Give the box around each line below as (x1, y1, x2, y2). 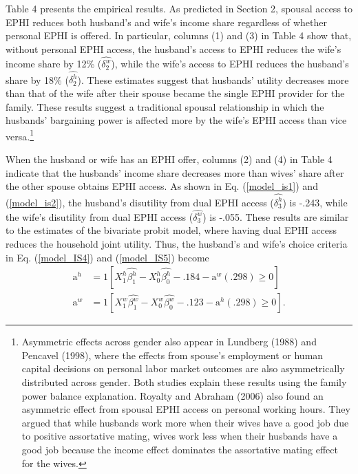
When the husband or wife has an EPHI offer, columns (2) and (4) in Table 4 (6, 152, 333, 166)
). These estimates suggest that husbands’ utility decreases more (77, 72, 349, 87)
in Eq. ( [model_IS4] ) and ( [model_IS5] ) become (6, 250, 209, 264)
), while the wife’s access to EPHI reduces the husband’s (111, 56, 349, 71)
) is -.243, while (282, 195, 348, 209)
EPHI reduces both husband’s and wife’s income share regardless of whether (6, 14, 328, 29)
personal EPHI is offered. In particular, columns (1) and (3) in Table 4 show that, (6, 28, 352, 43)
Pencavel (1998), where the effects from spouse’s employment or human (21, 347, 324, 362)
